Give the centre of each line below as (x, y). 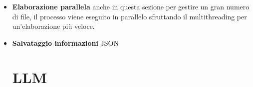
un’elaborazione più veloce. (53, 26)
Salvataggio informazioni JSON (65, 43)
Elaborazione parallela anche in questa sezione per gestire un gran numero (131, 6)
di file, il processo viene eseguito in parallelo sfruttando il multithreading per (129, 16)
